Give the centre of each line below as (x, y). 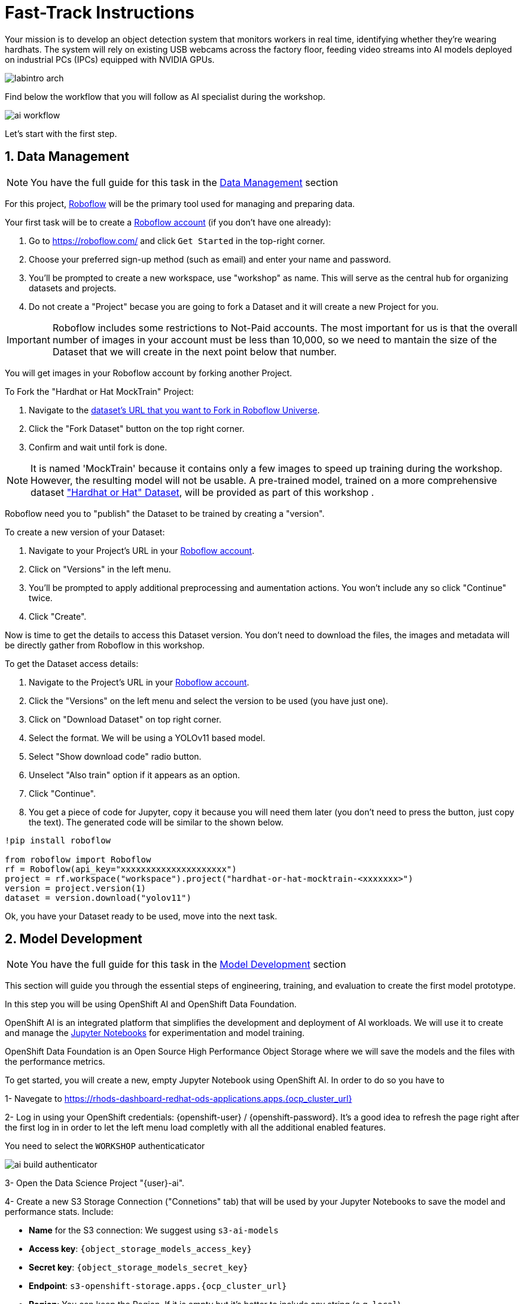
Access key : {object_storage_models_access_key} (140, 1249)
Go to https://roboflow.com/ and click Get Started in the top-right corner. (177, 240)
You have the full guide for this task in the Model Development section (188, 965)
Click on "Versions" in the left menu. (100, 569)
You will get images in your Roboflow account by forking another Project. (149, 373)
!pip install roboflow (58, 840)
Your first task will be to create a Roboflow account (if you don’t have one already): (168, 222)
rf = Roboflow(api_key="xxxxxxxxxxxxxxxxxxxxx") (121, 869)
